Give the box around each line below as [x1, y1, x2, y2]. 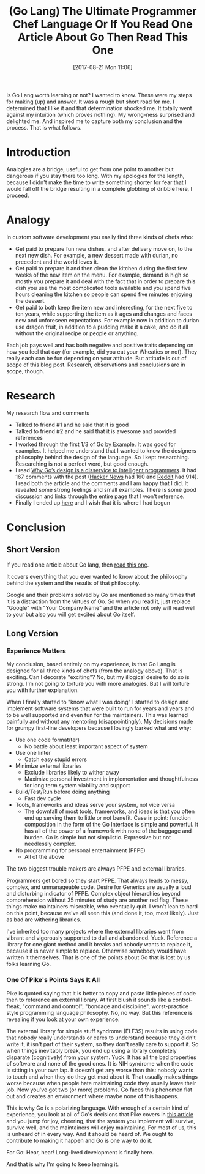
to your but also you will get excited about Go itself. [6, 611, 136, 618]
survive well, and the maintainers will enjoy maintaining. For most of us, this [6, 1124, 197, 1131]
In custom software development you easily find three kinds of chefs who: [6, 233, 193, 240]
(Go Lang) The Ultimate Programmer [9, 4, 197, 18]
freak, [6, 1002, 21, 1010]
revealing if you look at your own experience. [6, 1016, 121, 1023]
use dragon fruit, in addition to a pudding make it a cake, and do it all [15, 323, 188, 330]
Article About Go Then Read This [17, 31, 188, 44]
